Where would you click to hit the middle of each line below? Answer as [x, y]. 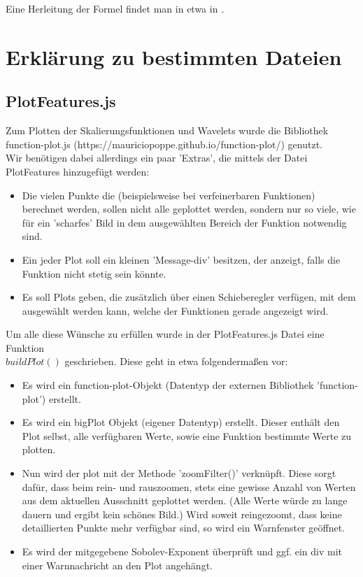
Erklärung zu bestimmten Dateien [174, 56]
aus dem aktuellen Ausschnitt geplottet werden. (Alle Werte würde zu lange [185, 500]
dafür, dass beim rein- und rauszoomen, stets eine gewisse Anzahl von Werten [189, 486]
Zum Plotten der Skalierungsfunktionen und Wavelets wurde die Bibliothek [167, 130]
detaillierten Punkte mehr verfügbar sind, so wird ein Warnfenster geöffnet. [183, 528]
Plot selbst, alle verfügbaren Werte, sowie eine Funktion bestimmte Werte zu [187, 435]
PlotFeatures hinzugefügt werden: [78, 171]
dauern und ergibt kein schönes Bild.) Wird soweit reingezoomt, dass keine [182, 514]
